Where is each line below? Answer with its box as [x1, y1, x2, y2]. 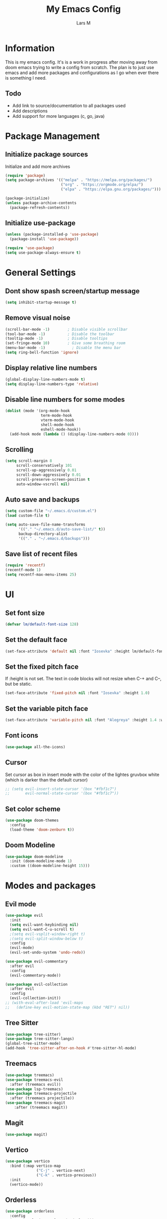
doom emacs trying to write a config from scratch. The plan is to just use [5, 64, 154, 70]
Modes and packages [5, 880, 96, 891]
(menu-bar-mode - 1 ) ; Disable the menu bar [5, 346, 121, 350]
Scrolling [5, 445, 34, 453]
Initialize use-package [5, 219, 76, 227]
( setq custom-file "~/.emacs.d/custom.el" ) [5, 509, 97, 514]
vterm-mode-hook [40, 418, 75, 423]
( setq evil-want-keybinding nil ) [9, 922, 79, 927]
